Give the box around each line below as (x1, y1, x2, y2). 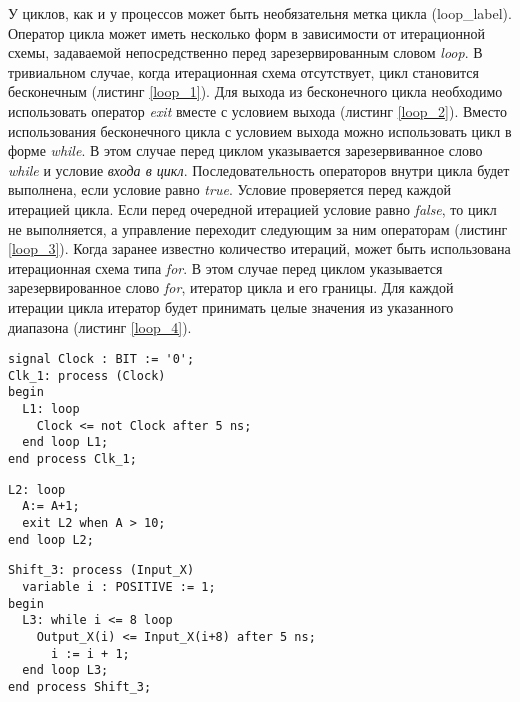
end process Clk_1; (8, 452, 137, 467)
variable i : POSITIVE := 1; (22, 579, 216, 594)
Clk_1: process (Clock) (8, 368, 166, 383)
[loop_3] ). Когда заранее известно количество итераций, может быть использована (8, 238, 511, 259)
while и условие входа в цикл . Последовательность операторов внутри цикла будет (8, 159, 510, 180)
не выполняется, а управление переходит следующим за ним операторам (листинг (8, 218, 508, 239)
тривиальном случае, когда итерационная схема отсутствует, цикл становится (8, 61, 479, 82)
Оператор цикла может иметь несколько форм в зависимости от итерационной (8, 22, 485, 43)
